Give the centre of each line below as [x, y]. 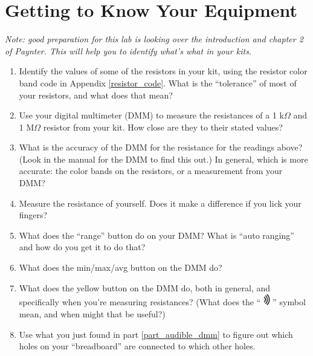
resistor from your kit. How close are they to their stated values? [163, 127]
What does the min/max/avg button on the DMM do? [121, 267]
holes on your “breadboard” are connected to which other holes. [137, 346]
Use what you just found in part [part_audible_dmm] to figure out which [156, 334]
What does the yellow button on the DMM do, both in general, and [145, 287]
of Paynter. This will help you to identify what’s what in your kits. [128, 50]
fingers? [33, 215]
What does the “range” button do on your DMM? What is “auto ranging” [156, 235]
